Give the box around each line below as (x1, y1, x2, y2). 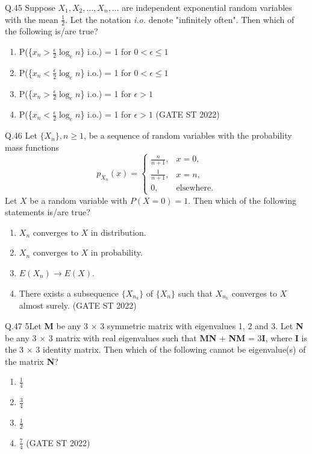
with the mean (5, 13, 58, 25)
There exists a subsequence (19, 286, 119, 299)
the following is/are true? (5, 25, 98, 37)
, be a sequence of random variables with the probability (84, 129, 292, 142)
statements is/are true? (5, 206, 90, 218)
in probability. (90, 246, 143, 259)
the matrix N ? (5, 355, 58, 367)
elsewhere (176, 184, 211, 193)
